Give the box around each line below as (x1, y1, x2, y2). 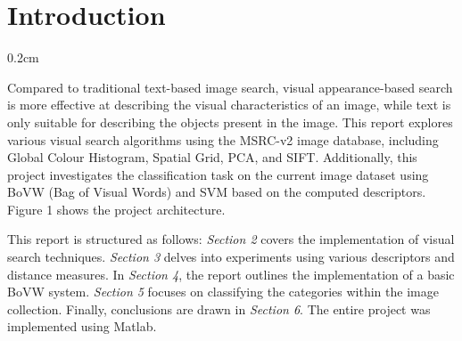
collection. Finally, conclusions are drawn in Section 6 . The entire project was (7, 299, 431, 318)
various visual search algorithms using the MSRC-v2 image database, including (7, 130, 439, 149)
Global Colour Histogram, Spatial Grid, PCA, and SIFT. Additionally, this (7, 148, 417, 166)
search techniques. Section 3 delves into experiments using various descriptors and (7, 248, 455, 266)
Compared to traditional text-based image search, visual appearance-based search (7, 77, 453, 96)
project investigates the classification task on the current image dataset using (7, 165, 429, 183)
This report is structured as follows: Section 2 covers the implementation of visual (7, 230, 455, 248)
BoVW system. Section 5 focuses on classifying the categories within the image (7, 282, 439, 301)
